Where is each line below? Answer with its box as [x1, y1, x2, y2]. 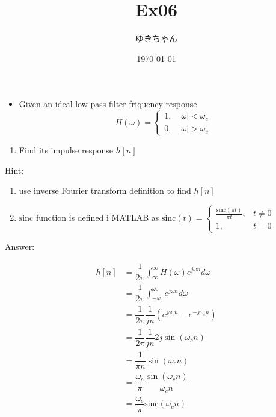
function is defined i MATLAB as [35, 211, 159, 224]
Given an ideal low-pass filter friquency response [19, 97, 197, 110]
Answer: [5, 240, 35, 253]
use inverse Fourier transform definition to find [19, 184, 191, 197]
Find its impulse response [19, 143, 113, 156]
